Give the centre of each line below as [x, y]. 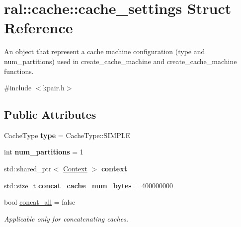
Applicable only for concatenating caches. [66, 218]
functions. [19, 71]
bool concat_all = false [40, 202]
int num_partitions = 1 [44, 152]
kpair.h [54, 88]
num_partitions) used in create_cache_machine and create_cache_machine [120, 61]
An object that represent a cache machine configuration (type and [105, 51]
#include [18, 88]
